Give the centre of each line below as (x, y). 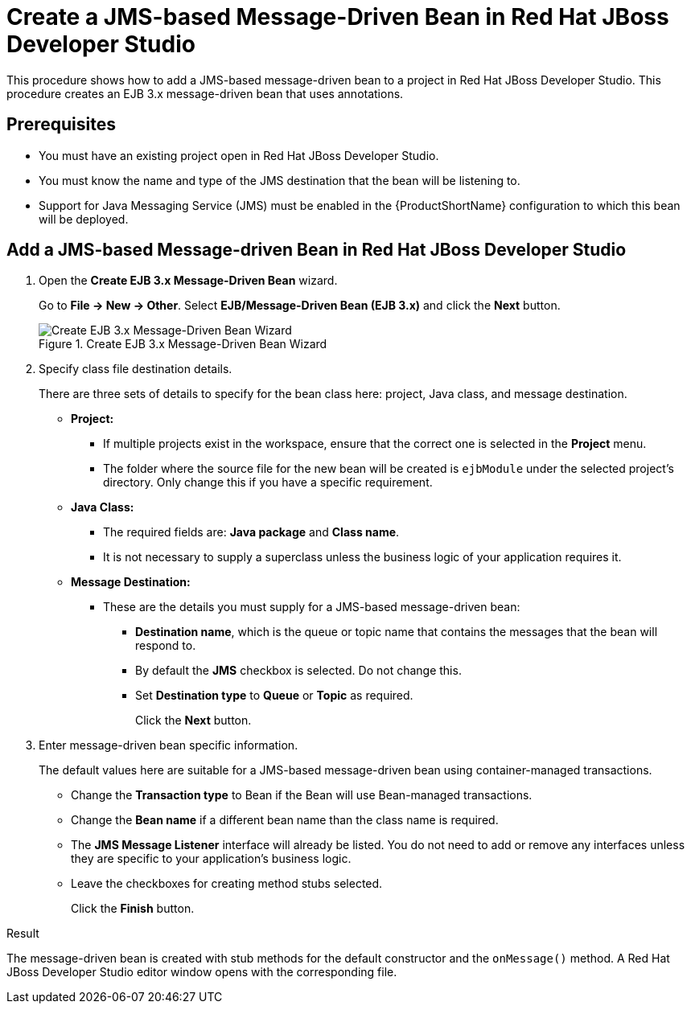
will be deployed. (84, 219)
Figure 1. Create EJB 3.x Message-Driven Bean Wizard (183, 344)
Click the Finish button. (133, 909)
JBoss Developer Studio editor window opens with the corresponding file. (202, 972)
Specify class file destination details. (136, 369)
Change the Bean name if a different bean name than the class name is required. (285, 820)
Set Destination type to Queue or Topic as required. (274, 696)
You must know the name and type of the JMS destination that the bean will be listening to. (280, 180)
